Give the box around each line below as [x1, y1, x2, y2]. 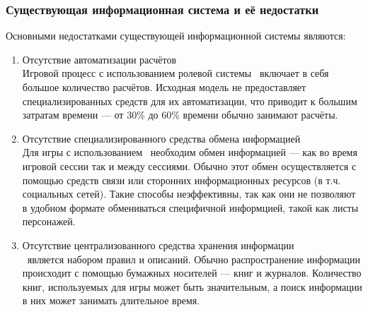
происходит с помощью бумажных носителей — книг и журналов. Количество [22, 265, 362, 280]
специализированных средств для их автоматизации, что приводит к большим [22, 93, 357, 108]
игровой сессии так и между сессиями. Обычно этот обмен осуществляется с [22, 158, 357, 173]
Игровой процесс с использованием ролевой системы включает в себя [22, 66, 329, 80]
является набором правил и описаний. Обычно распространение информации [27, 251, 360, 266]
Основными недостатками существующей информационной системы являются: [6, 28, 346, 43]
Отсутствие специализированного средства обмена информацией [22, 131, 301, 145]
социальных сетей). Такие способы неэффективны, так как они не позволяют [22, 186, 356, 201]
